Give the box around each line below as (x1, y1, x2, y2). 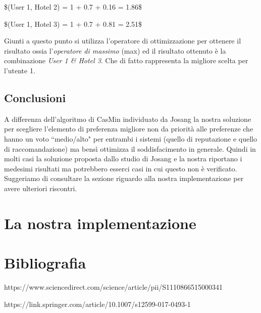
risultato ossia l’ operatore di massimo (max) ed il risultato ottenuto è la (4, 45, 226, 56)
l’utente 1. (4, 65, 35, 75)
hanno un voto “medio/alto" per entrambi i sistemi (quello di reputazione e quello (4, 133, 257, 144)
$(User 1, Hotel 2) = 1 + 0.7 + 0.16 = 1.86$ (4, 2, 142, 12)
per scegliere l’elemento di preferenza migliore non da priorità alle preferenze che (4, 123, 253, 134)
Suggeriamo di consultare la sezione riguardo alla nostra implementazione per (4, 173, 244, 184)
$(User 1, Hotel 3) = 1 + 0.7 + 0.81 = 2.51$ (4, 18, 142, 29)
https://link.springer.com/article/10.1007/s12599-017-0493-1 (4, 298, 191, 309)
